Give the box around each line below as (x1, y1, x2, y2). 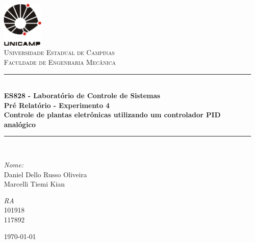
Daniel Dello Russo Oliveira (4, 169, 87, 179)
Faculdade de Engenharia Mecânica (4, 56, 116, 67)
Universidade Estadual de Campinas (4, 47, 115, 57)
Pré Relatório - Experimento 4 (4, 100, 110, 110)
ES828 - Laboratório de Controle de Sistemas (4, 90, 160, 101)
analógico (4, 119, 36, 129)
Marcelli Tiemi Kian (4, 179, 65, 189)
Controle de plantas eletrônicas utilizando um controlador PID (4, 109, 221, 120)
